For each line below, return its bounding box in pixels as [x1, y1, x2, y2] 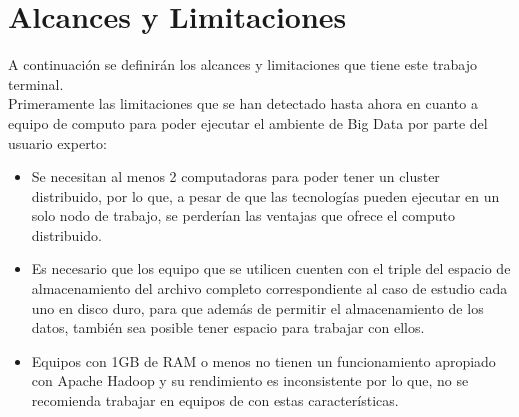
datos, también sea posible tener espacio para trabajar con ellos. [31, 317, 425, 338]
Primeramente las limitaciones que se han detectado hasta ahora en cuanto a [8, 93, 478, 114]
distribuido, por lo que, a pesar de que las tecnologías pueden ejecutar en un [31, 185, 500, 206]
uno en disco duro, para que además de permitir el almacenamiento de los [31, 297, 484, 318]
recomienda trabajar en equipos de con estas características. [31, 390, 399, 411]
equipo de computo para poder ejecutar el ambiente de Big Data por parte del [8, 112, 488, 133]
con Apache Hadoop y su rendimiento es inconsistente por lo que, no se [31, 370, 469, 391]
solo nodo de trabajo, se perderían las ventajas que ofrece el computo [31, 205, 455, 226]
